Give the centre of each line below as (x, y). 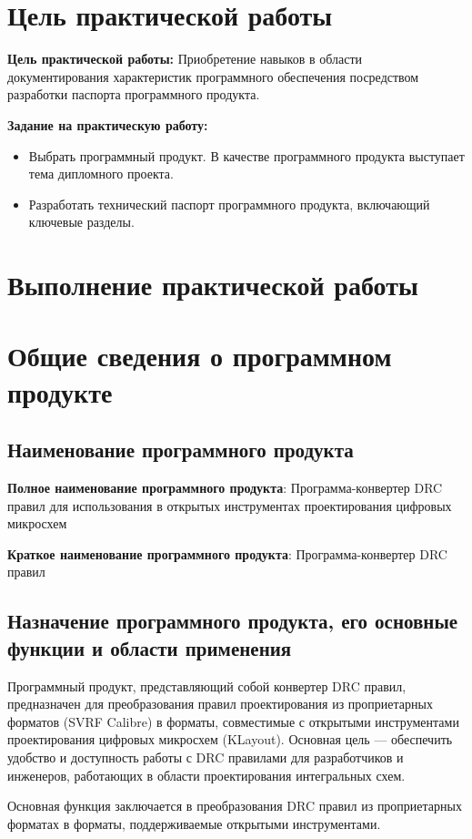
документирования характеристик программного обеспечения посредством (213, 76)
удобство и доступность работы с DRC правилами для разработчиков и (206, 757)
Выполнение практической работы (213, 285)
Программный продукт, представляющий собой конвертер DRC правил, (207, 686)
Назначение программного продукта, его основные (233, 621)
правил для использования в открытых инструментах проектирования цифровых (230, 505)
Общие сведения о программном (200, 356)
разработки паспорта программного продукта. (134, 94)
